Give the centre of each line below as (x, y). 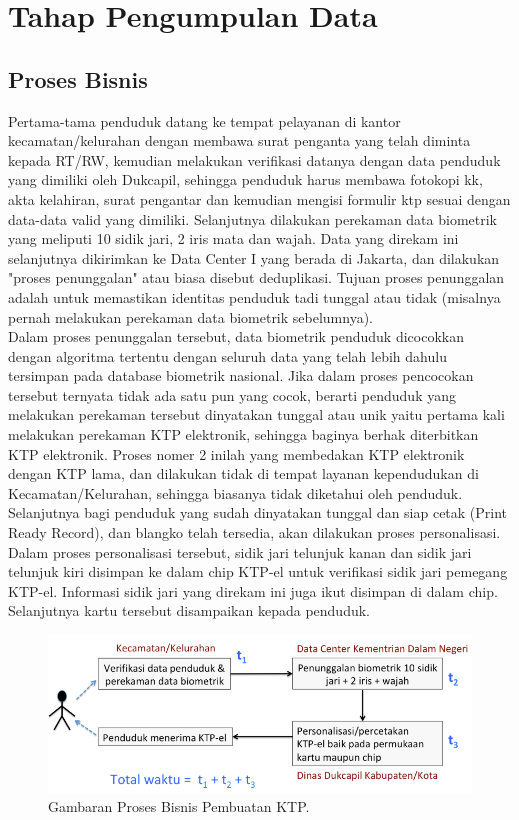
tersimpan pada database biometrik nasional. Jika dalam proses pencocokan (241, 375)
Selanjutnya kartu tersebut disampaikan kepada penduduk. (189, 610)
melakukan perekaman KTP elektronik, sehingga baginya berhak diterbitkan (243, 434)
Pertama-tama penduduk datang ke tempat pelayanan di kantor (204, 120)
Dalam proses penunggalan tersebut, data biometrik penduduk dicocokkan (236, 336)
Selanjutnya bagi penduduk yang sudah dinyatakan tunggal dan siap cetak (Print (258, 512)
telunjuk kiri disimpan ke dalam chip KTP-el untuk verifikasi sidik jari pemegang (258, 571)
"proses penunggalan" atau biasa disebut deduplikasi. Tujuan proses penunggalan (256, 277)
